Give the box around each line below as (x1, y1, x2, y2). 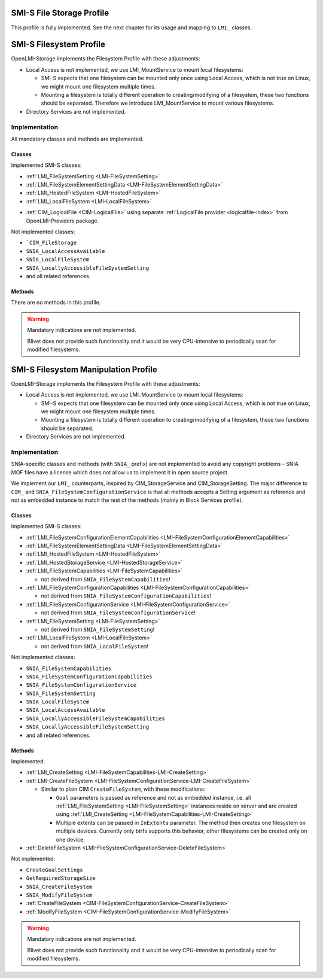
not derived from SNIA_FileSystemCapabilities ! (41, 575, 170, 583)
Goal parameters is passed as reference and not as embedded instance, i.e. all (56, 794, 251, 801)
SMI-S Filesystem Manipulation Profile (11, 364, 158, 374)
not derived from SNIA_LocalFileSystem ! (41, 642, 149, 650)
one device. (56, 836, 85, 843)
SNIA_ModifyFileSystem (26, 891, 93, 898)
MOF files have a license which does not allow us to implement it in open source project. (11, 468, 229, 476)
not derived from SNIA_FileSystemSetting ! (41, 626, 155, 633)
